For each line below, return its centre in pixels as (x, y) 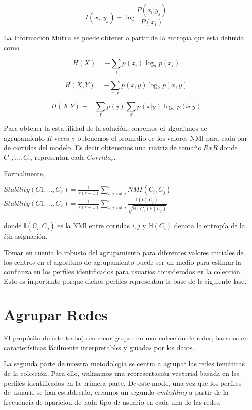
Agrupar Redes (56, 314)
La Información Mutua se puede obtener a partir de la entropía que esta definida (124, 38)
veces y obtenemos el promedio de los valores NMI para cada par (151, 137)
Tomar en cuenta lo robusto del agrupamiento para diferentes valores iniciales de (124, 252)
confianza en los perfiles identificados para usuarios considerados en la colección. (123, 271)
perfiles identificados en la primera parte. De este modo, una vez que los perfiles (123, 383)
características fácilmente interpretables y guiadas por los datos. (99, 347)
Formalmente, (24, 173)
